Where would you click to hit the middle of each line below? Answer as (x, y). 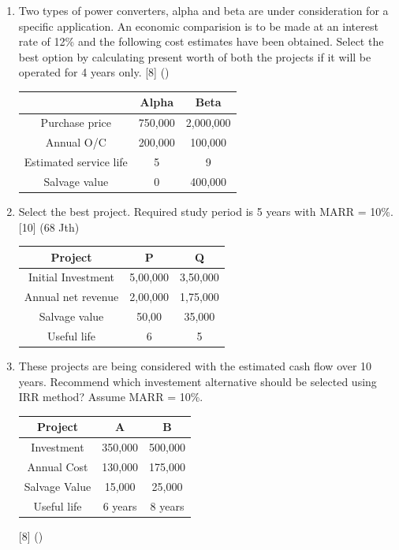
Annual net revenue (71, 297)
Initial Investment (71, 277)
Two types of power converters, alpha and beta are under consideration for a (203, 10)
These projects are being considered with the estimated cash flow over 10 (195, 366)
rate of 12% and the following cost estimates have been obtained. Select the (201, 41)
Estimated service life (76, 162)
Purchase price (76, 123)
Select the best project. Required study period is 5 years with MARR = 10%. (206, 211)
